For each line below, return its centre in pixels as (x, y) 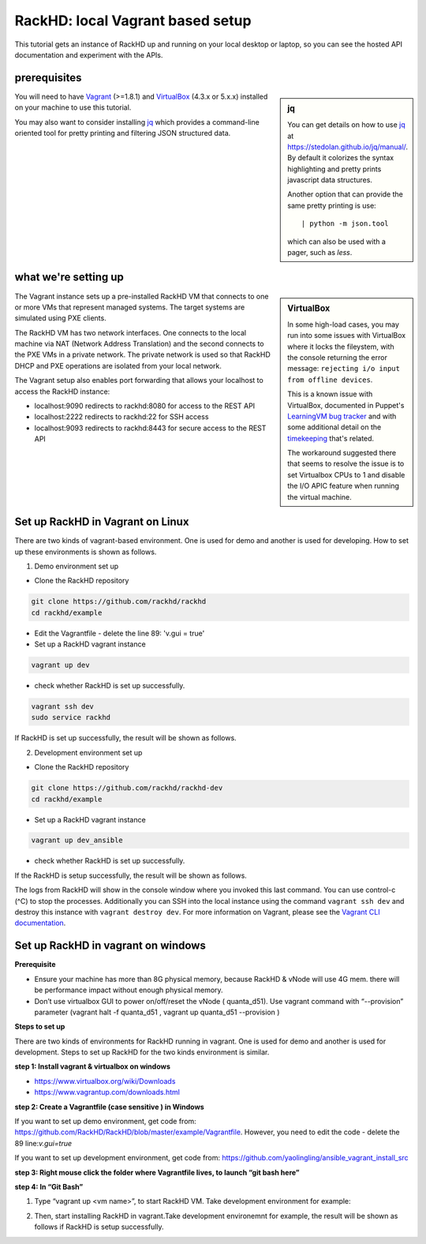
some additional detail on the (334, 427)
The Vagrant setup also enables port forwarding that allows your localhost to (139, 380)
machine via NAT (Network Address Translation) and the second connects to (139, 344)
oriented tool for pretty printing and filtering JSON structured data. (123, 133)
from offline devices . (330, 380)
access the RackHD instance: (62, 392)
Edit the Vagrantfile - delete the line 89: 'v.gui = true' (120, 633)
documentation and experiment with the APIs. (89, 54)
